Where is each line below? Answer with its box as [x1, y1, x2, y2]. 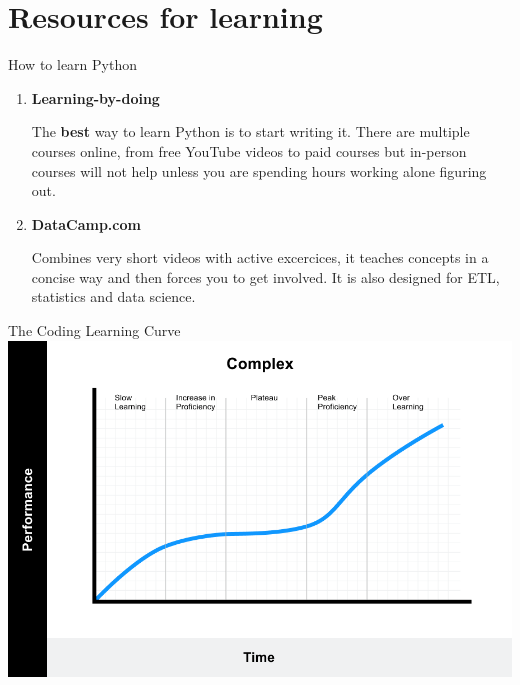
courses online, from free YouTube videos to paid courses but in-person [31, 140, 467, 161]
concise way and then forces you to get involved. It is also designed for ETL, [31, 266, 500, 287]
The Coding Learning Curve [8, 320, 181, 341]
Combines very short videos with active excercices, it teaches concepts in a [31, 247, 489, 268]
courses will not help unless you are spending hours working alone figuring [31, 160, 487, 181]
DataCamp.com [31, 213, 141, 234]
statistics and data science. [31, 286, 196, 307]
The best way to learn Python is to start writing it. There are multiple [31, 121, 470, 142]
